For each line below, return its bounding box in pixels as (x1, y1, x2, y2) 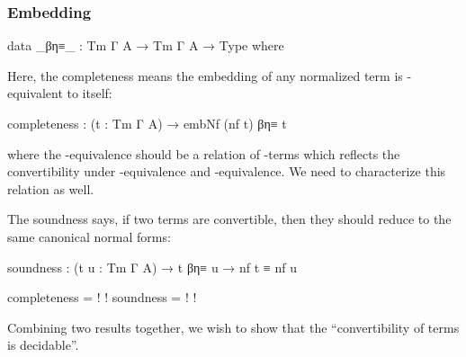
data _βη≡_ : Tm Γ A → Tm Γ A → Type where (7, 36, 284, 55)
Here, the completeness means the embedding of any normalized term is (7, 66, 403, 85)
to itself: (67, 84, 112, 103)
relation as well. (7, 179, 94, 198)
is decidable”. (7, 335, 79, 354)
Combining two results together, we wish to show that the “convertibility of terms (7, 317, 460, 336)
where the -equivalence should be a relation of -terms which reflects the (7, 144, 400, 163)
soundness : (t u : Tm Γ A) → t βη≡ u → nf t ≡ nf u (7, 257, 297, 276)
